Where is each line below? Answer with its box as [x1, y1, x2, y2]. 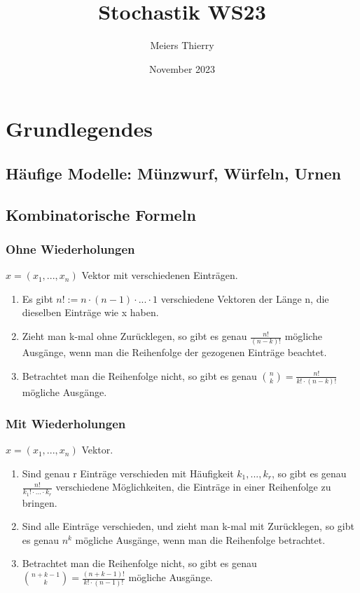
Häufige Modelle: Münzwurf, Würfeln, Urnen [6, 162, 341, 184]
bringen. [22, 495, 57, 510]
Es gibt [22, 291, 53, 306]
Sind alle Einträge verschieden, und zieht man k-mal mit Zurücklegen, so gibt [22, 519, 354, 533]
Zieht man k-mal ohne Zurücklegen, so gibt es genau [22, 329, 247, 343]
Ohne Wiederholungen [6, 240, 135, 257]
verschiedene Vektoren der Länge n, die [160, 291, 329, 306]
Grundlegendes [6, 114, 153, 143]
